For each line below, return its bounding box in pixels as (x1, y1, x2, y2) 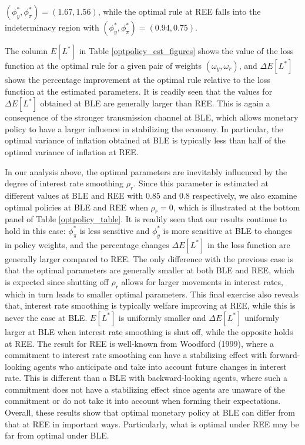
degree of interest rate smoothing (5, 177, 124, 189)
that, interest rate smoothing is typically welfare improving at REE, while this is (5, 299, 296, 312)
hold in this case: (5, 224, 66, 236)
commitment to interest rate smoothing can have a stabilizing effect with (5, 349, 267, 361)
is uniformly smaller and (118, 311, 206, 323)
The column (5, 45, 48, 56)
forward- (269, 349, 300, 361)
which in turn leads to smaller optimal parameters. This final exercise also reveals (5, 287, 299, 300)
